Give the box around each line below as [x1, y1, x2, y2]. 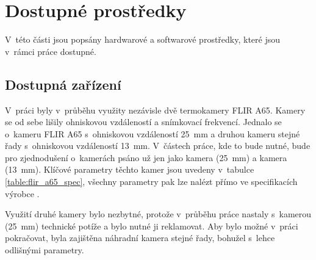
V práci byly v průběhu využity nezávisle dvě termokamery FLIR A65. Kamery [5, 103, 306, 116]
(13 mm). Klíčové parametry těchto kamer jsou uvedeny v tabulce [5, 163, 254, 176]
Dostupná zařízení [5, 74, 121, 93]
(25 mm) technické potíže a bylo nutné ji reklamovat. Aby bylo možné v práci [5, 219, 298, 232]
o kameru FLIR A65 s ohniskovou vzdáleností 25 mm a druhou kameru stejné [5, 127, 300, 140]
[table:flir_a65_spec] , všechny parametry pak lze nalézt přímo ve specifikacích [5, 175, 298, 188]
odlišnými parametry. [5, 244, 84, 256]
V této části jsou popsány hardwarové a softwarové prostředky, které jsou [5, 33, 281, 46]
